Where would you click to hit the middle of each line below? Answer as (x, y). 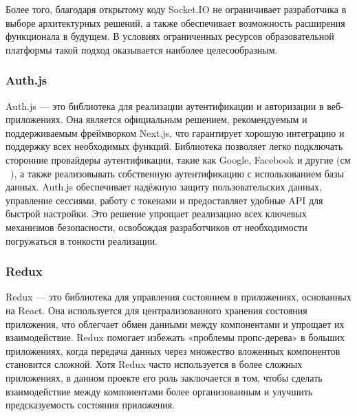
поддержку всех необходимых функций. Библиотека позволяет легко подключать (174, 146)
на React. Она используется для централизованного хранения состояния (156, 310)
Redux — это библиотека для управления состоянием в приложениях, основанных (178, 297)
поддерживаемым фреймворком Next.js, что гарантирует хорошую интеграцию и (175, 132)
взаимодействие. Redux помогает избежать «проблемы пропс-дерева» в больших (175, 337)
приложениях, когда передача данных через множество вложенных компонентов (173, 350)
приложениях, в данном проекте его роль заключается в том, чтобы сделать (164, 377)
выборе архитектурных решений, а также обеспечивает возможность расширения (175, 22)
